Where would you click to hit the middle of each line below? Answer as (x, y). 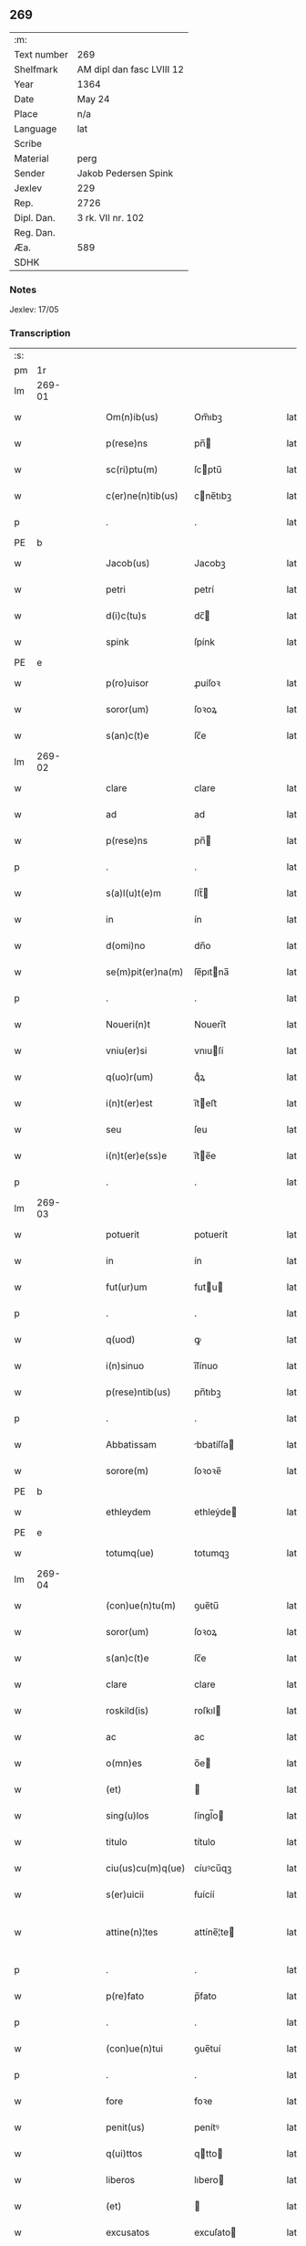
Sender (30, 173)
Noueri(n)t (128, 1025)
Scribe (28, 143)
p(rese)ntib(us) (138, 1392)
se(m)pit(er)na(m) (145, 972)
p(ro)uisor (127, 683)
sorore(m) (127, 1471)
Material (31, 158)
